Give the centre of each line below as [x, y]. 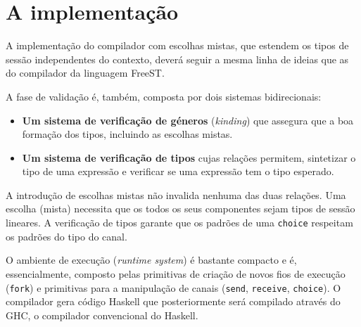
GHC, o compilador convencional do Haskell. [102, 315]
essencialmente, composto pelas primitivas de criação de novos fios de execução [176, 273]
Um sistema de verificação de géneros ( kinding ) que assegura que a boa [188, 120]
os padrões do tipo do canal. [66, 236]
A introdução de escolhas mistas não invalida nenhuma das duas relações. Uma [176, 194]
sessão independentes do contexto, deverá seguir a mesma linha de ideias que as [177, 59]
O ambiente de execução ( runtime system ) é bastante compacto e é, [151, 260]
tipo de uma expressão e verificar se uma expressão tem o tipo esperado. [178, 171]
